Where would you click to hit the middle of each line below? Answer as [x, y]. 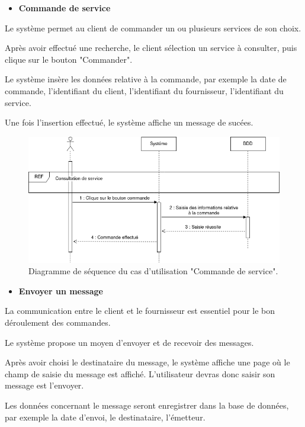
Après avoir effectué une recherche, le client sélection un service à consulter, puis [151, 48]
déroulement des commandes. [58, 322]
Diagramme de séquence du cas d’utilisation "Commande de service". [153, 271]
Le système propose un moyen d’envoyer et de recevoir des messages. [129, 342]
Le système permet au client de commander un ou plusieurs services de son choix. [153, 28]
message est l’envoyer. [44, 385]
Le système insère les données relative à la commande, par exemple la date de [146, 79]
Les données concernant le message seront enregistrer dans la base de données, [147, 405]
